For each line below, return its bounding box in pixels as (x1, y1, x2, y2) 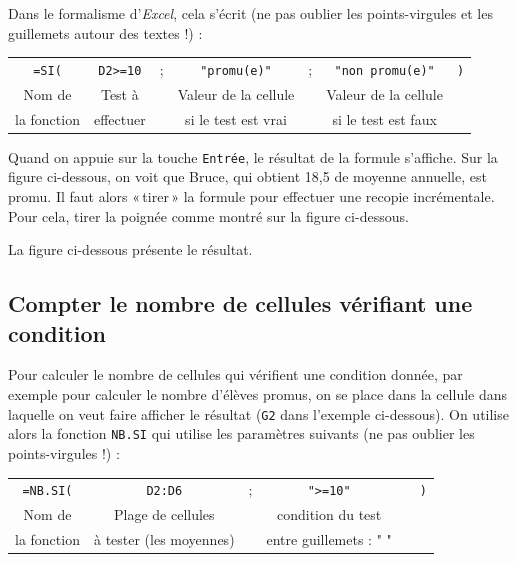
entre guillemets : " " (266, 529, 392, 549)
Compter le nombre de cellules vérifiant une (8, 288, 473, 319)
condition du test (276, 504, 382, 525)
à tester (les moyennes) (93, 529, 235, 549)
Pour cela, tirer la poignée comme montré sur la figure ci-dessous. (8, 205, 409, 226)
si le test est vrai (185, 108, 287, 129)
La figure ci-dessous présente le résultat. (8, 239, 253, 260)
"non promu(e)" (334, 63, 435, 78)
